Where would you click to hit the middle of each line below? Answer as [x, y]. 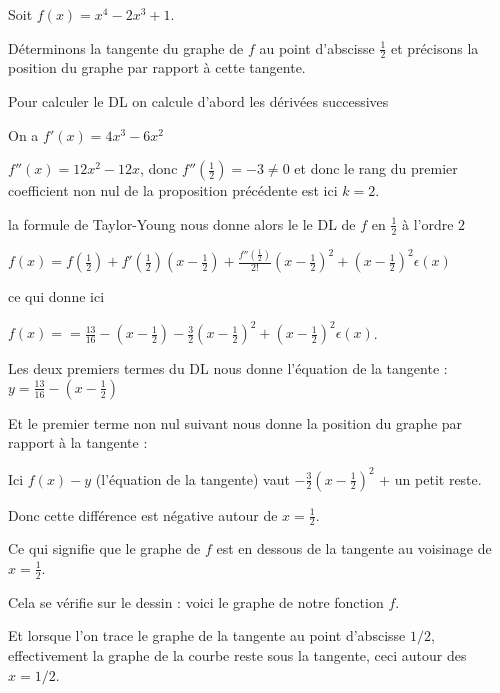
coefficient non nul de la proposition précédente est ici [173, 190]
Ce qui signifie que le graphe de [104, 548]
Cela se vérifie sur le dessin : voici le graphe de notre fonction [196, 601]
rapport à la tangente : [78, 442]
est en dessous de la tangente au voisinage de [354, 548]
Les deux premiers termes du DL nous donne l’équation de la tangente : [228, 368]
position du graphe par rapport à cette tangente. [157, 67]
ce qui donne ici [56, 296]
